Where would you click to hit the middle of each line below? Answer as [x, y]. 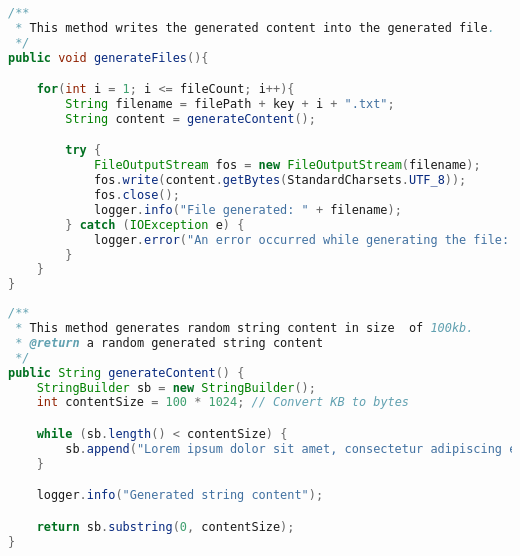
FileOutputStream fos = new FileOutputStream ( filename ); [287, 165]
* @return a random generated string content [169, 342]
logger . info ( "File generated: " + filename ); [247, 209]
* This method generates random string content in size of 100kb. [244, 328]
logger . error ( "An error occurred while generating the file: [301, 239]
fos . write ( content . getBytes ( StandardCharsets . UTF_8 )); [280, 180]
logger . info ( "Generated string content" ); [180, 495]
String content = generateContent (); [190, 118]
